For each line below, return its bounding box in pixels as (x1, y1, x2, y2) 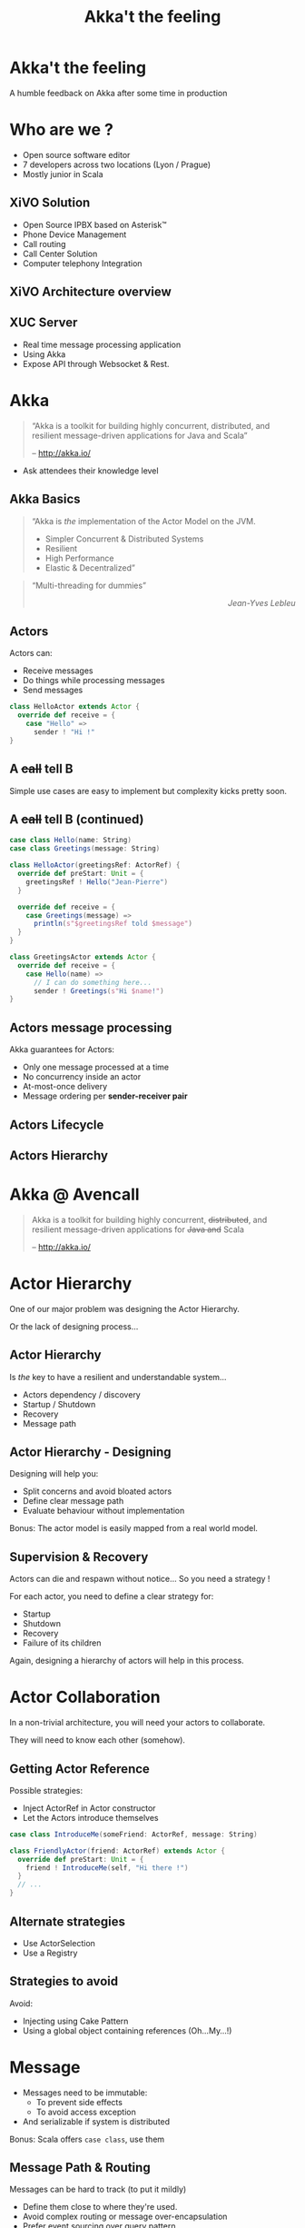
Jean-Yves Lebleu (227, 597, 296, 608)
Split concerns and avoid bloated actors (22, 1486, 172, 1497)
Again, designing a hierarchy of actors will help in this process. (9, 1656, 244, 1666)
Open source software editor (22, 149, 131, 160)
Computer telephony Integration (22, 257, 143, 269)
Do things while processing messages (22, 675, 165, 686)
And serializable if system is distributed (22, 2115, 171, 2127)
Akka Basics (9, 492, 81, 507)
